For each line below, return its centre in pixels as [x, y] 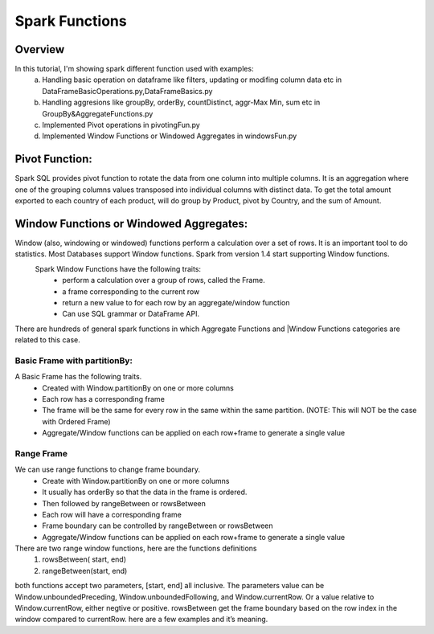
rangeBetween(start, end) [85, 571]
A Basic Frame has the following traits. [78, 377]
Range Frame [41, 453]
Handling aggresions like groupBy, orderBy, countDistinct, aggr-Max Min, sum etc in [181, 102]
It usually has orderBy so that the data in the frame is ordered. [145, 492]
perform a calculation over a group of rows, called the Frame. [164, 280]
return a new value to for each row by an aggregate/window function [176, 302]
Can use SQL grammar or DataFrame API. [131, 314]
